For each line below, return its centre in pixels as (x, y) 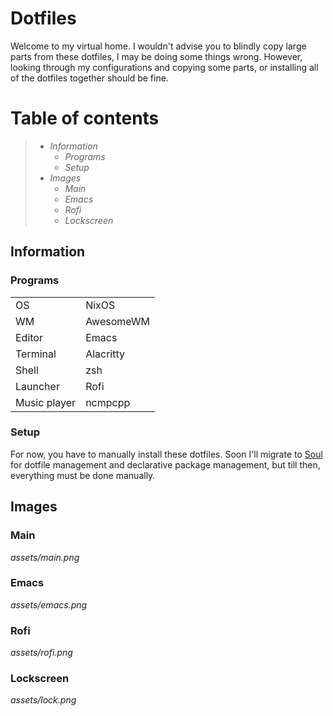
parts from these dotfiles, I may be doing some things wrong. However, (156, 56)
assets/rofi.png (41, 653)
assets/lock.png (43, 700)
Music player (46, 402)
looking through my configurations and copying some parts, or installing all (164, 67)
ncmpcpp (108, 402)
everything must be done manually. (83, 475)
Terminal (36, 354)
